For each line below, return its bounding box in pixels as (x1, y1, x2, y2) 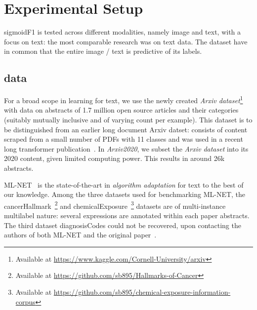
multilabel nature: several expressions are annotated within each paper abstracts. (4, 210, 250, 220)
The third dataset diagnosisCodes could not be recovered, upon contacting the (4, 220, 241, 230)
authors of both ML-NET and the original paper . (4, 230, 157, 240)
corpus (15, 296, 36, 307)
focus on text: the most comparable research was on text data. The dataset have (4, 36, 248, 46)
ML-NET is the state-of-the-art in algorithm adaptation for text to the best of (4, 179, 244, 190)
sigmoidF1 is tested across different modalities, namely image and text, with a (4, 27, 241, 37)
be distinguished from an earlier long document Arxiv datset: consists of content (4, 124, 248, 134)
